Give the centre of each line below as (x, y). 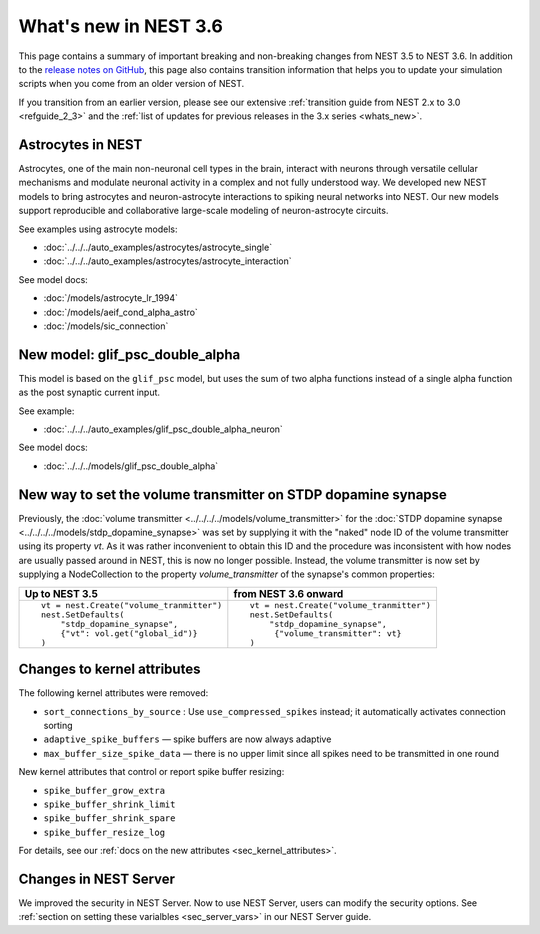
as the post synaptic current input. (89, 392)
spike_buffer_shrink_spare (109, 818)
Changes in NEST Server (96, 878)
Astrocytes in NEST (80, 144)
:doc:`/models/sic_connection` (106, 326)
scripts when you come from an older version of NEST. (131, 84)
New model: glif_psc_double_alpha (129, 354)
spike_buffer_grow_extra (104, 790)
